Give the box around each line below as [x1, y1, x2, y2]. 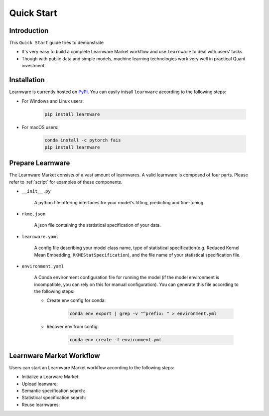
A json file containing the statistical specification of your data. [34, 222, 161, 228]
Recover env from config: [46, 324, 99, 330]
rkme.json [21, 211, 46, 217]
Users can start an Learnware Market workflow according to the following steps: [9, 364, 174, 371]
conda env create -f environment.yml [69, 337, 162, 343]
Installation [9, 76, 45, 84]
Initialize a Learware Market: [21, 374, 80, 380]
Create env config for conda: [46, 297, 106, 303]
